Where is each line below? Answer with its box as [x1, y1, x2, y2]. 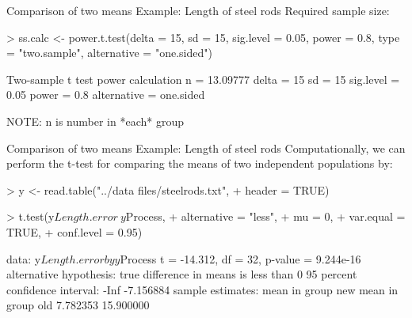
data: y [6, 250, 41, 267]
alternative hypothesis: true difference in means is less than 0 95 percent [6, 266, 357, 282]
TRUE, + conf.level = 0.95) [6, 223, 143, 240]
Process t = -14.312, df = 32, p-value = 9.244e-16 [120, 250, 361, 267]
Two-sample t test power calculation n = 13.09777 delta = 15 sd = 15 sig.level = [6, 70, 400, 87]
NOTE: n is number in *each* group [6, 112, 184, 129]
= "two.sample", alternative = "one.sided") [6, 44, 212, 61]
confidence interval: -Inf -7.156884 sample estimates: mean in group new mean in [6, 281, 399, 297]
